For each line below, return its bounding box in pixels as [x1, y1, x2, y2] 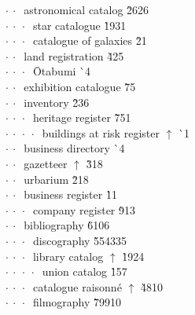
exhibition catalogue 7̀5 [24, 78, 136, 94]
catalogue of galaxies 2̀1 [32, 32, 147, 49]
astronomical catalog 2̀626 [24, 2, 149, 17]
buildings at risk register [42, 124, 160, 141]
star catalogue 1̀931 [32, 16, 127, 33]
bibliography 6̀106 [24, 217, 110, 233]
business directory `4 [24, 140, 125, 156]
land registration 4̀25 [24, 47, 124, 64]
